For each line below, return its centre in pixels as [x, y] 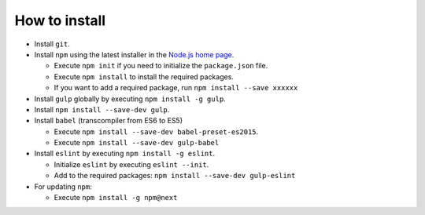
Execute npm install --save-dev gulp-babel [137, 143]
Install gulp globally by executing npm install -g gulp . [130, 99]
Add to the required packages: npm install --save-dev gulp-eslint [175, 176]
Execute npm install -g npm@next [116, 198]
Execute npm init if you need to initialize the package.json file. [161, 66]
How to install [60, 20]
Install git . [52, 44]
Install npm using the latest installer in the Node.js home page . [134, 54]
